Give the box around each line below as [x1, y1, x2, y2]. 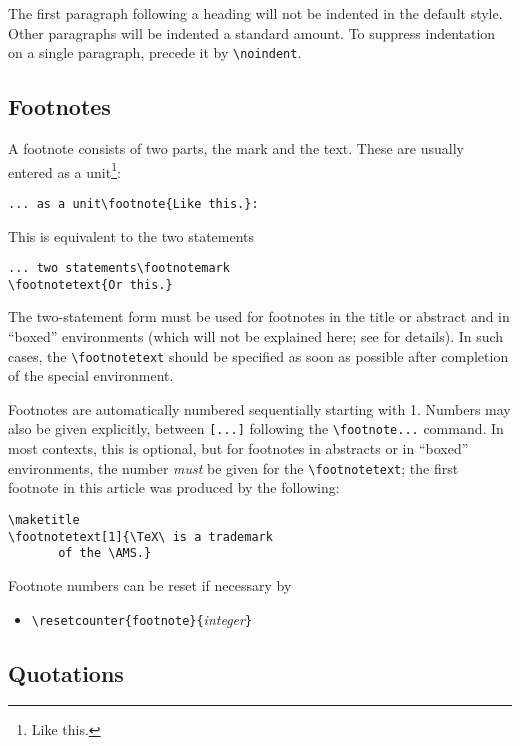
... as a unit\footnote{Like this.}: [8, 196, 259, 211]
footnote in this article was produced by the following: [8, 477, 340, 498]
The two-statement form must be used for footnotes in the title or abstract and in [8, 306, 510, 327]
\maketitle [8, 512, 80, 527]
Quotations [8, 657, 124, 688]
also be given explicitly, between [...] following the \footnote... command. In [8, 418, 504, 439]
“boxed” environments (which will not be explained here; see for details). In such [8, 326, 504, 347]
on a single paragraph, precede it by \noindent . [8, 42, 302, 63]
